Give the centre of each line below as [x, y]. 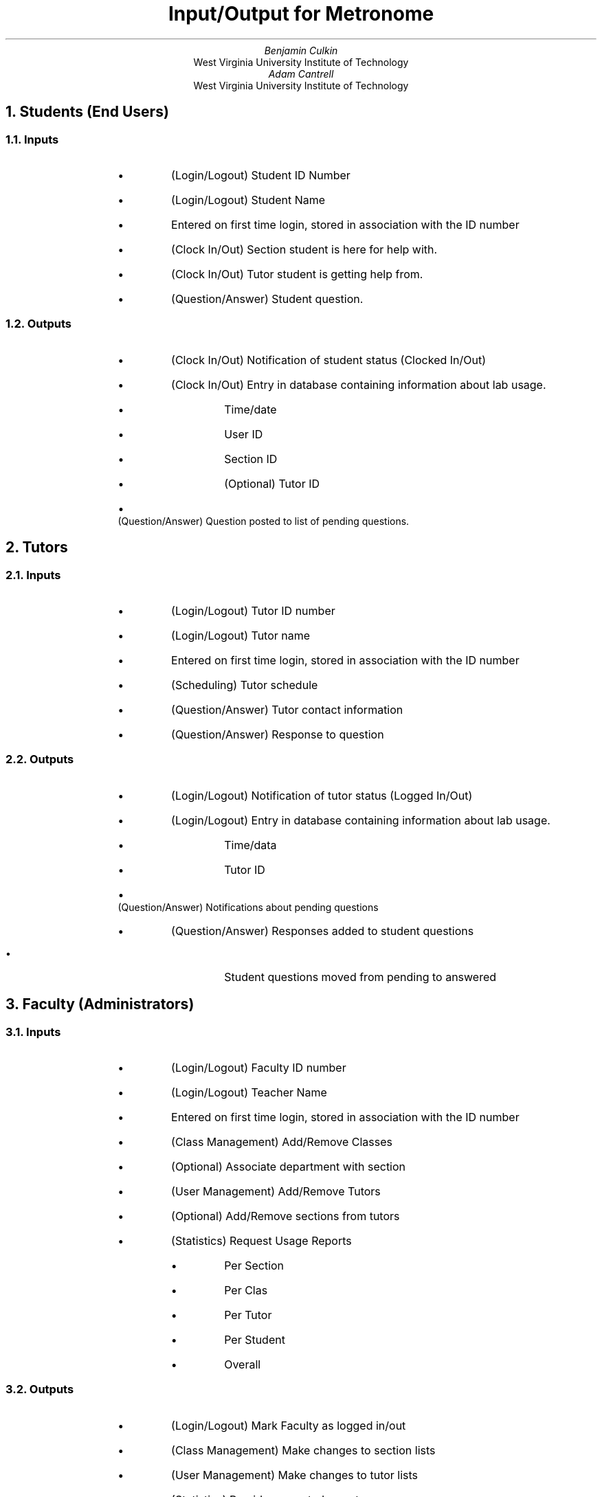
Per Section [254, 1265]
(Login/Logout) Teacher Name [249, 1092]
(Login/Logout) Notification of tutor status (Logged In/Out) [322, 795]
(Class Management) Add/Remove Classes [282, 1141]
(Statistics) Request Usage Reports [261, 1240]
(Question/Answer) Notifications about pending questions [248, 907]
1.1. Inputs [32, 139]
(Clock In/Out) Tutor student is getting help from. [297, 274]
